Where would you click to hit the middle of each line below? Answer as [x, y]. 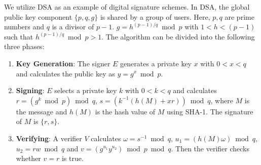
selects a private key [86, 90]
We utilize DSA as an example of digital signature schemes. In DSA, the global [127, 7]
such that [19, 36]
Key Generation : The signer [63, 63]
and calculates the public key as [65, 73]
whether [28, 158]
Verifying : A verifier [49, 138]
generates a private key [156, 63]
